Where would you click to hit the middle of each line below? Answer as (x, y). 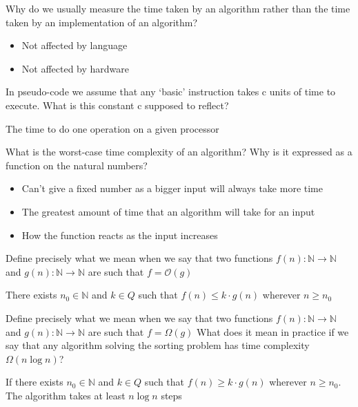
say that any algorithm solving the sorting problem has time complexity (158, 345)
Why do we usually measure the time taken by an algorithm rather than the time (178, 8)
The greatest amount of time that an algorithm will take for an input (168, 211)
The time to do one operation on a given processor (112, 128)
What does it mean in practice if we (273, 331)
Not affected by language (74, 45)
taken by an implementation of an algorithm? (102, 22)
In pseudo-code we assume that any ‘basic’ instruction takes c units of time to (171, 92)
